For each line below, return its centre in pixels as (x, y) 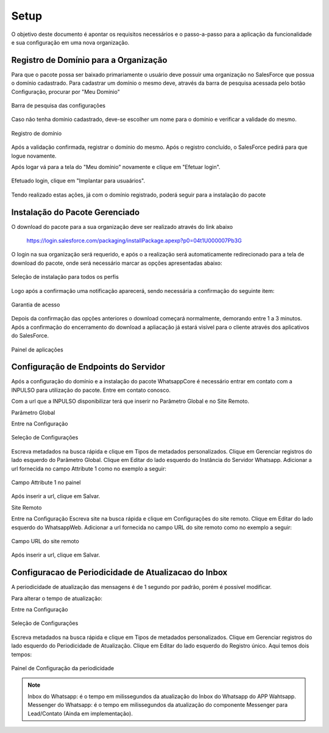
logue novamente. (34, 156)
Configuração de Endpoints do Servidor (88, 367)
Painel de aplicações (37, 349)
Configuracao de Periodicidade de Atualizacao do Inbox (119, 573)
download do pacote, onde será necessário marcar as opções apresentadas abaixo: (117, 263)
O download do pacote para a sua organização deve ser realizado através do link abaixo (122, 226)
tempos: (22, 654)
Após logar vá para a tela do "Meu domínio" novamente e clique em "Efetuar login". (116, 167)
